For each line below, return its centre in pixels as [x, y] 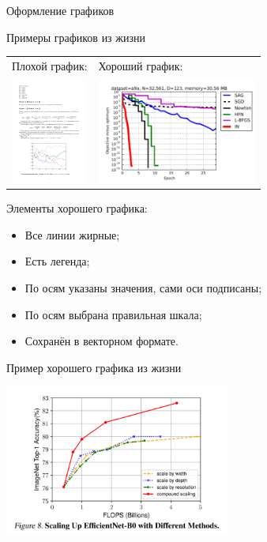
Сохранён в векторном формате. [102, 341]
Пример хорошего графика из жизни [94, 367]
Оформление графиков [60, 10]
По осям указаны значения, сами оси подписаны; [143, 287]
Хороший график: [141, 65]
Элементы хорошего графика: [77, 208]
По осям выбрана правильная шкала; [113, 314]
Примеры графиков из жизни [76, 37]
